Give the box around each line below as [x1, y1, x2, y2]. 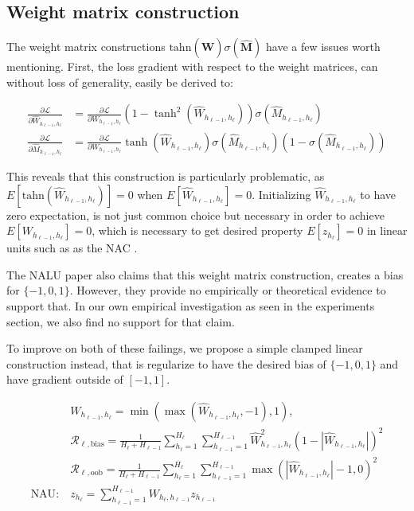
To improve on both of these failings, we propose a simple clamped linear [6, 340, 363, 357]
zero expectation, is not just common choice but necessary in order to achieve [6, 206, 385, 223]
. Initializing [252, 185, 311, 202]
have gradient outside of [6, 371, 123, 388]
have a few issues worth [265, 38, 381, 55]
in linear [366, 222, 408, 239]
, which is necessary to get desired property [92, 222, 303, 239]
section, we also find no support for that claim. [6, 313, 235, 330]
